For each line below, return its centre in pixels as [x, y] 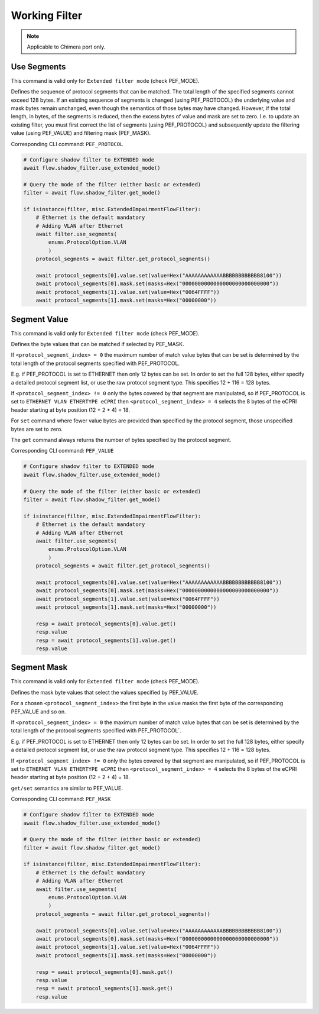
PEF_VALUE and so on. [38, 711]
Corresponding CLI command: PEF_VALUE [62, 451]
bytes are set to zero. [37, 429]
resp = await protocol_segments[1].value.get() [106, 640]
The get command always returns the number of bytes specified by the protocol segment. [121, 440]
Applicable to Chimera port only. [66, 47]
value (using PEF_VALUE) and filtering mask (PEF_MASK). [81, 133]
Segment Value [40, 319]
